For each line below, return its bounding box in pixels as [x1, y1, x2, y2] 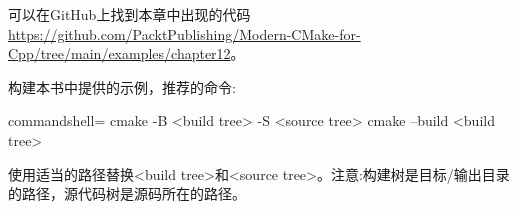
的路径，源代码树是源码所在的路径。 [8, 183, 246, 204]
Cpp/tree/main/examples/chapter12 [8, 43, 231, 64]
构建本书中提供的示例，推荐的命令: [8, 76, 236, 97]
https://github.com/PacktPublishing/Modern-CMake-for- [8, 23, 361, 44]
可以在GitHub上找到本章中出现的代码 [8, 4, 251, 24]
